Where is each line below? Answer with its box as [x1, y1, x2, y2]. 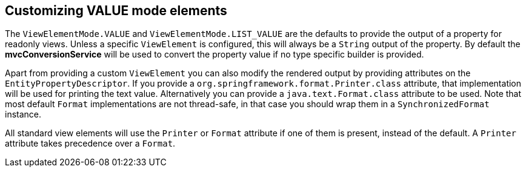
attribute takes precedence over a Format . [5, 138, 176, 149]
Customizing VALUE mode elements [5, 3, 227, 18]
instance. [5, 109, 42, 120]
